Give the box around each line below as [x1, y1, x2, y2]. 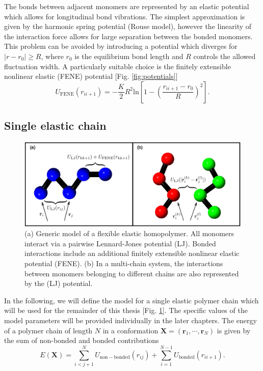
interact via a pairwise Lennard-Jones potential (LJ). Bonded [24, 238, 216, 248]
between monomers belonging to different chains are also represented [24, 268, 239, 278]
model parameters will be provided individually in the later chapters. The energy [4, 315, 257, 325]
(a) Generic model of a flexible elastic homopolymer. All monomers [24, 228, 234, 239]
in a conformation [102, 325, 159, 335]
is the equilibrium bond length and [74, 50, 183, 61]
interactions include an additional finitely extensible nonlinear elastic [24, 248, 240, 259]
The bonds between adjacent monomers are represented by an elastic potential [4, 1, 249, 11]
